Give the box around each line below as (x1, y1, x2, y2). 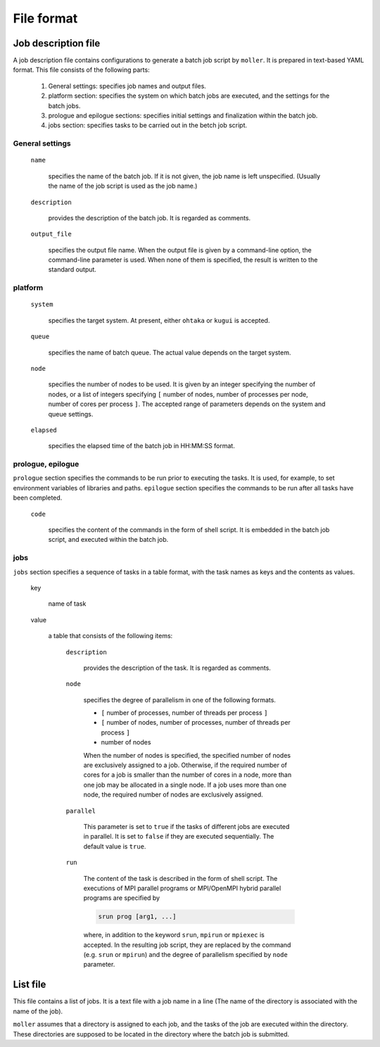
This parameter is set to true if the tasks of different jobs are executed (83, 823, 290, 830)
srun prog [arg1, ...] (98, 913, 177, 921)
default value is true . (83, 842, 146, 851)
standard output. (48, 265, 96, 274)
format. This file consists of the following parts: (13, 65, 151, 74)
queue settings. (48, 410, 94, 418)
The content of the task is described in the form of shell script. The (83, 874, 278, 882)
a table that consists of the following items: (48, 632, 173, 640)
